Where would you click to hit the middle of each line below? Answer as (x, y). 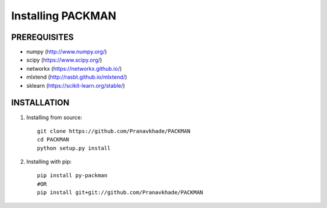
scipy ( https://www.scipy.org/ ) (64, 60)
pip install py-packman (72, 176)
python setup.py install (74, 148)
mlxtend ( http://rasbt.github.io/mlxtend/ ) (77, 77)
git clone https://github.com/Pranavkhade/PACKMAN (114, 131)
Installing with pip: (49, 162)
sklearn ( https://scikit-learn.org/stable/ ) (76, 85)
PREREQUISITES (42, 37)
